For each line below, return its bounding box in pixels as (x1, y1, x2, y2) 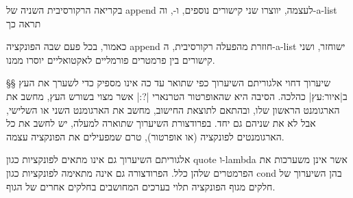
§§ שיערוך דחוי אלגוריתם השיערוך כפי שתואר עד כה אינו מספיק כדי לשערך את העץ (6, 75, 331, 90)
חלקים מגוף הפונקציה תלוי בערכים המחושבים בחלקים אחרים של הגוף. (6, 179, 276, 193)
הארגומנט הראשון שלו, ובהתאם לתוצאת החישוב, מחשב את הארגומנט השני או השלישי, (6, 102, 340, 116)
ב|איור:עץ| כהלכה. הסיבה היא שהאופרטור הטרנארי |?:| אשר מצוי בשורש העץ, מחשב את (6, 88, 348, 103)
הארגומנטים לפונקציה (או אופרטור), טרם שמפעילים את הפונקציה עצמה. (6, 129, 284, 143)
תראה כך (6, 16, 41, 30)
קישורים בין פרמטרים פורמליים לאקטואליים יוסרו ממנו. (6, 52, 215, 66)
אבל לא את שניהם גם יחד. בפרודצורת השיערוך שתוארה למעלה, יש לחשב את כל (6, 116, 316, 130)
